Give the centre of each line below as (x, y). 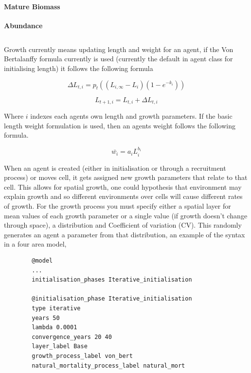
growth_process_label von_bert (82, 356)
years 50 (46, 318)
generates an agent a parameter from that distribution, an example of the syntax (125, 234)
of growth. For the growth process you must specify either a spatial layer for (117, 206)
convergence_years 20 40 (72, 337)
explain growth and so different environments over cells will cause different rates (123, 196)
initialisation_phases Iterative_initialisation (112, 280)
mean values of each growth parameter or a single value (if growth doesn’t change (126, 215)
